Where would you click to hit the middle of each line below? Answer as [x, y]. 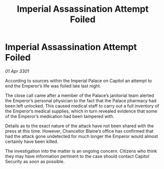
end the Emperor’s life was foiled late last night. [53, 86]
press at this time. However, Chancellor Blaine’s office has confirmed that [79, 131]
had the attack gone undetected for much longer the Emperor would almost [82, 136]
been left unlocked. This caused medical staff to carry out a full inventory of [82, 106]
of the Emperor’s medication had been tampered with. [60, 116]
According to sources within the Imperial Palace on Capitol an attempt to [79, 81]
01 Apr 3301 [17, 71]
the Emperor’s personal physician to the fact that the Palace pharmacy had [81, 100]
